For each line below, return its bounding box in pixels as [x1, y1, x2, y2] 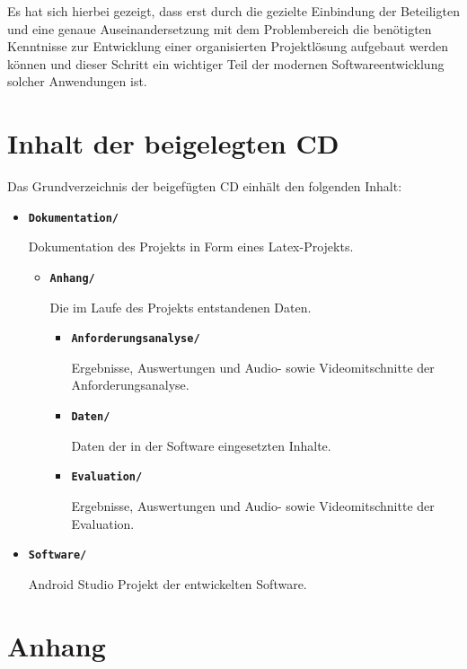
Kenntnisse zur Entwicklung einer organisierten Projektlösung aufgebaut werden [7, 37, 448, 56]
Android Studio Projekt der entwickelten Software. [28, 574, 307, 593]
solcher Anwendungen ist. [7, 72, 147, 91]
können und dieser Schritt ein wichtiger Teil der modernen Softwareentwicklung [7, 54, 445, 73]
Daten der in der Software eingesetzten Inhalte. [71, 436, 331, 454]
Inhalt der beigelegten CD [7, 125, 339, 162]
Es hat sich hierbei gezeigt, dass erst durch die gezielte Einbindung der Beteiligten [7, 2, 460, 20]
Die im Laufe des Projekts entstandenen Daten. [49, 297, 312, 316]
